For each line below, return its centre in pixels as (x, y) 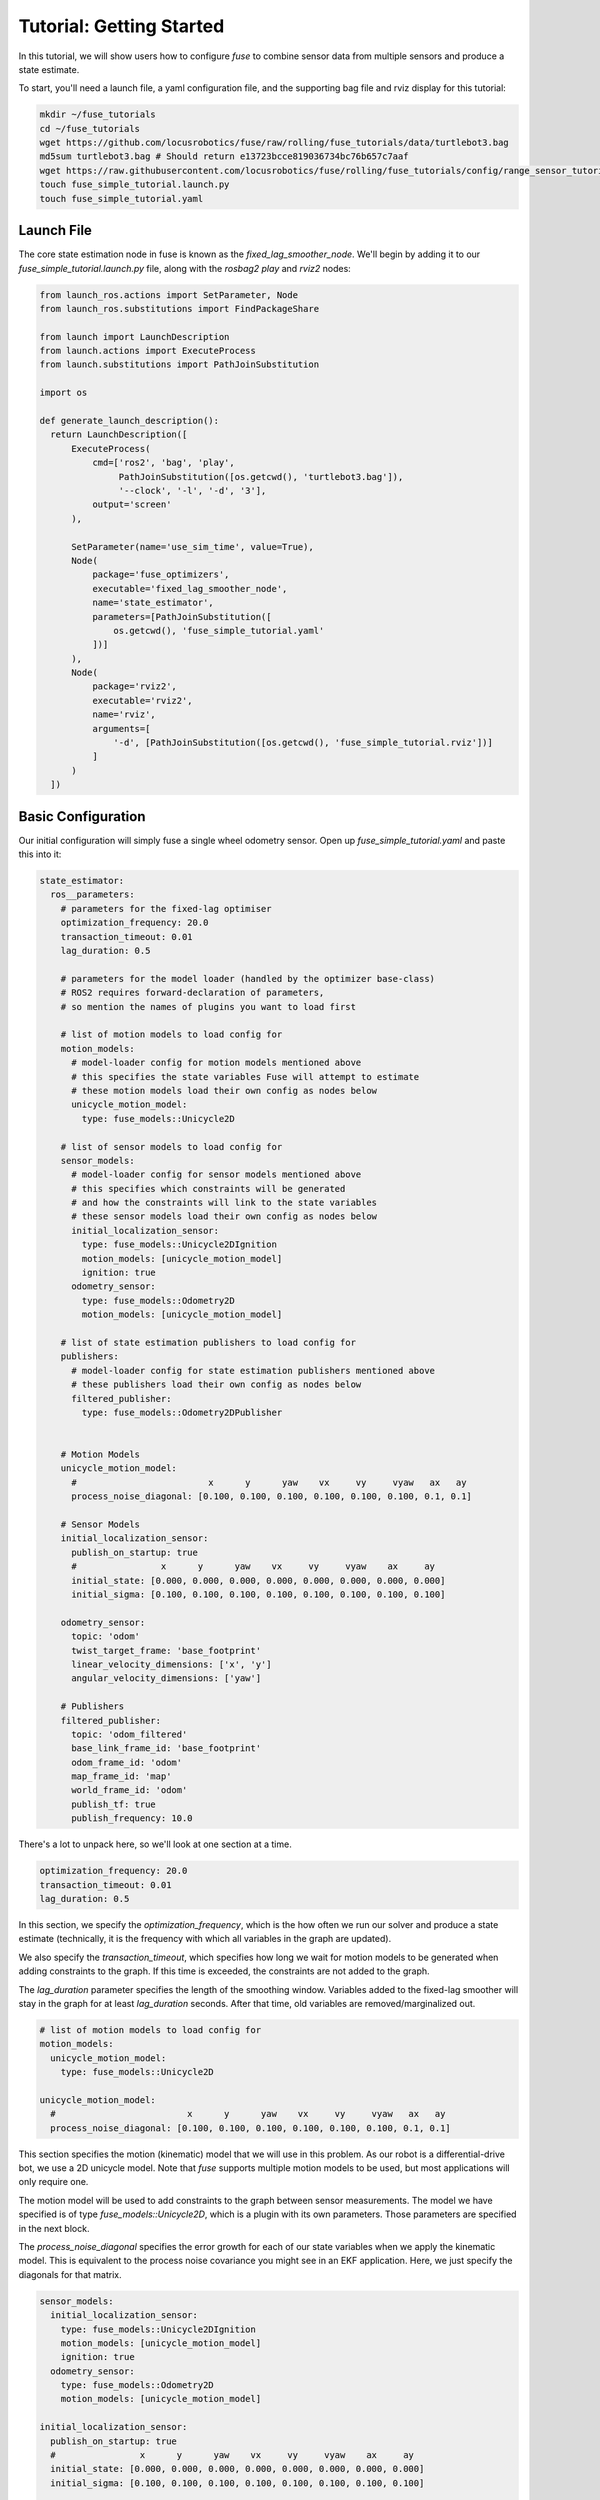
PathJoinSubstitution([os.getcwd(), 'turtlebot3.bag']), (261, 476)
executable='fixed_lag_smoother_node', (189, 588)
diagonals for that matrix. (70, 2274)
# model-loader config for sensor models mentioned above (216, 1174)
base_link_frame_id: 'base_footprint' (166, 1748)
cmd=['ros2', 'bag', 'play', (163, 463)
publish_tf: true (114, 1804)
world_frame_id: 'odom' (129, 1790)
